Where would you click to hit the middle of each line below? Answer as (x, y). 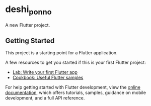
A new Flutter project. (28, 25)
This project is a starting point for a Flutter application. (61, 53)
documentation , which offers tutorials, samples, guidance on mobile (75, 93)
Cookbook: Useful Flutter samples (48, 78)
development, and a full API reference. (45, 98)
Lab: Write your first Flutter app (45, 72)
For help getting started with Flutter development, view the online (73, 87)
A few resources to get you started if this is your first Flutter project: (75, 63)
